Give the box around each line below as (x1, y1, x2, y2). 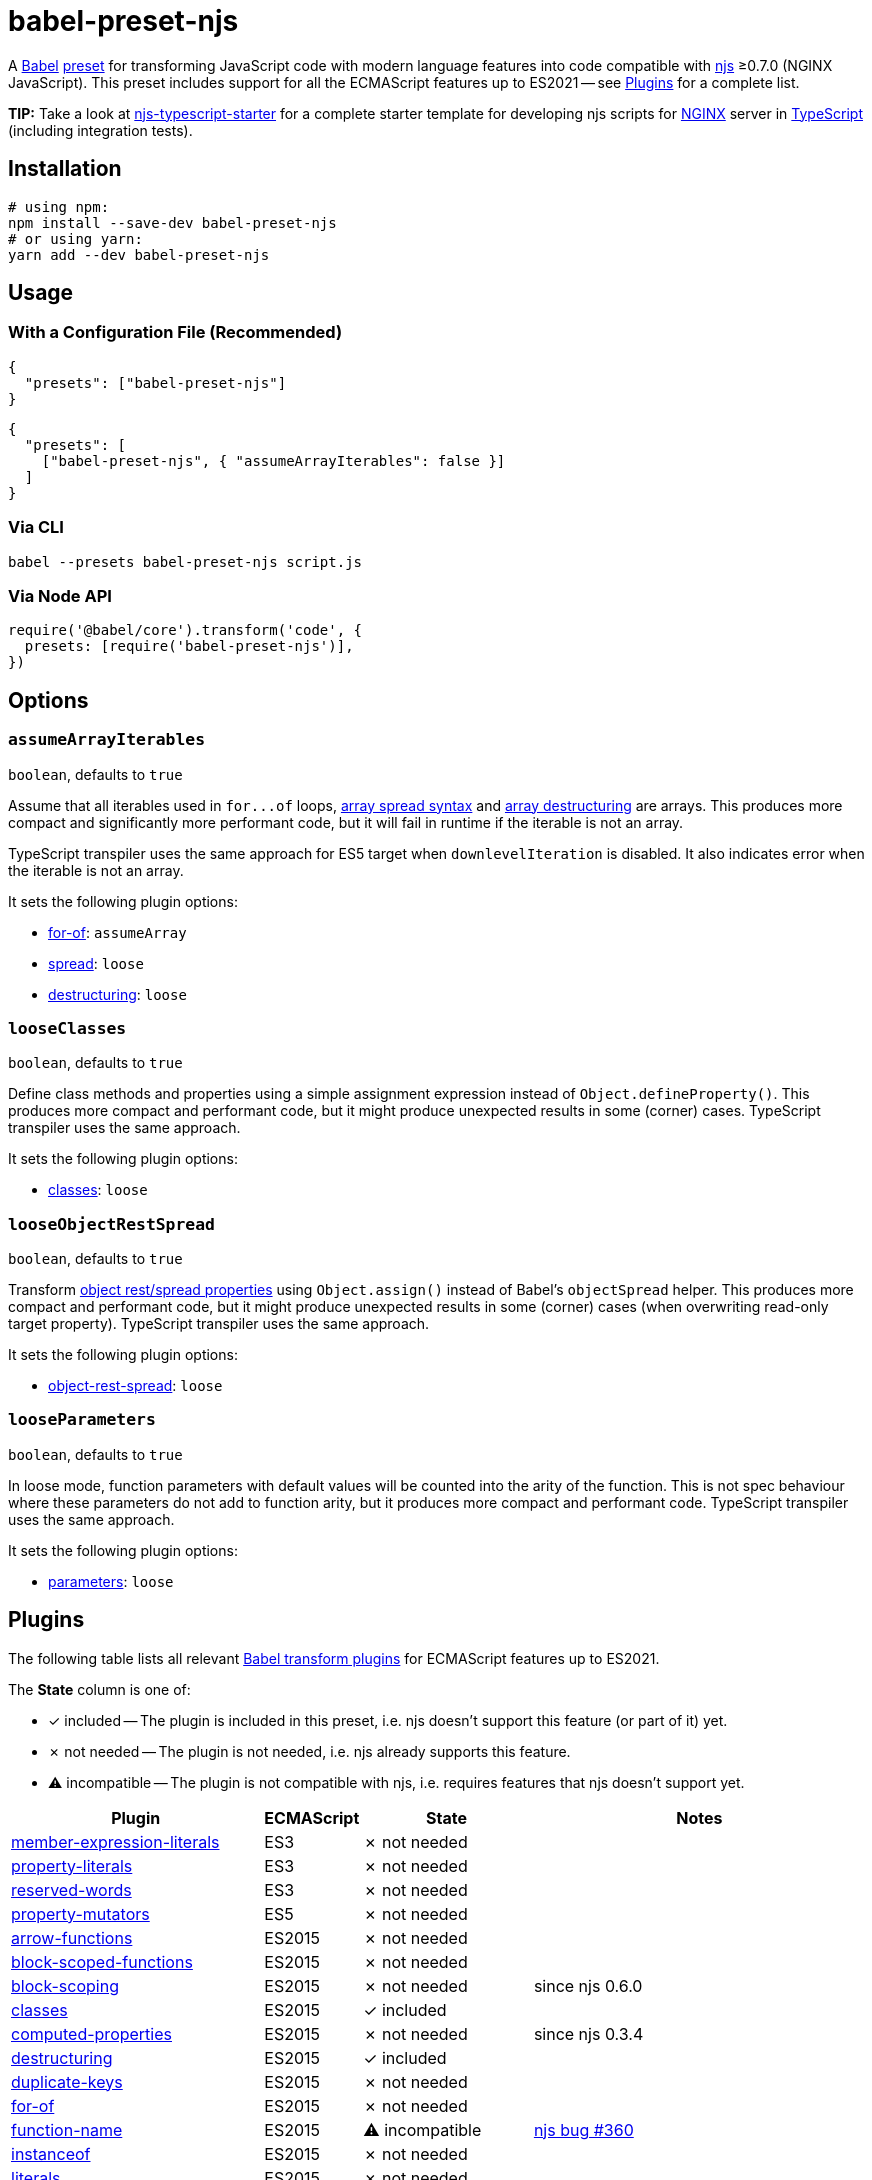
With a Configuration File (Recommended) (8, 322, 343, 343)
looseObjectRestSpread (8, 1214, 215, 1234)
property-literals (11, 1855, 133, 1876)
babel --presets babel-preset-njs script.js (8, 553, 363, 570)
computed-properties (11, 2023, 172, 2044)
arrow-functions (11, 1927, 133, 1948)
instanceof (11, 2143, 91, 2164)
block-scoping (11, 1975, 119, 1996)
